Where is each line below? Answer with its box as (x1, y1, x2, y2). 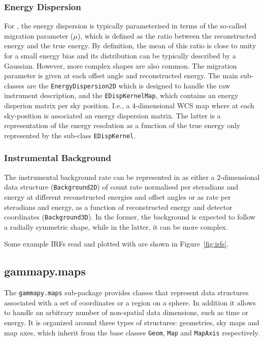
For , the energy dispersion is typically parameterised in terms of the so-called (4, 20, 247, 31)
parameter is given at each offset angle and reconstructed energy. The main (4, 70, 238, 81)
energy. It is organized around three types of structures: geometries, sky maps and (4, 317, 259, 328)
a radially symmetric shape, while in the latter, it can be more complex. (4, 221, 228, 232)
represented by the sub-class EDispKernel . (4, 130, 136, 140)
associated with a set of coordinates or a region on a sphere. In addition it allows (4, 297, 256, 307)
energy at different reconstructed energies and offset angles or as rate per (4, 192, 231, 202)
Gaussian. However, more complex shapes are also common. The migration (4, 60, 237, 71)
